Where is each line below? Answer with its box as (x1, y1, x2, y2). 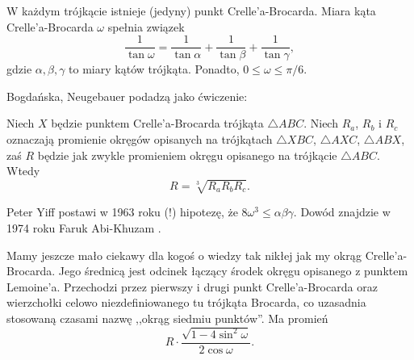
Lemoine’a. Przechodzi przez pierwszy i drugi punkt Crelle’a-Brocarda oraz (6, 278, 378, 295)
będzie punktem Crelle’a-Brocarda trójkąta (51, 115, 264, 132)
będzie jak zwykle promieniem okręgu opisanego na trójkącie (37, 146, 337, 163)
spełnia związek (107, 18, 185, 35)
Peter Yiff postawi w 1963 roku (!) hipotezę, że (6, 203, 238, 220)
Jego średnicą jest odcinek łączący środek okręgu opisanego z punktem (58, 262, 408, 279)
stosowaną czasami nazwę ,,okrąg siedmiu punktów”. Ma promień (6, 309, 328, 326)
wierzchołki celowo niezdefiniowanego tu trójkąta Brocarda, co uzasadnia (6, 294, 366, 311)
